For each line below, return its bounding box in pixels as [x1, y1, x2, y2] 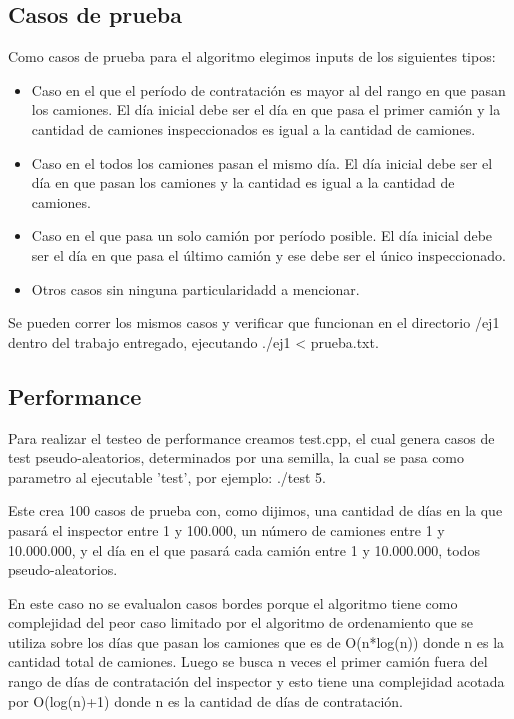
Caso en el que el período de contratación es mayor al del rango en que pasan [31, 79, 506, 100]
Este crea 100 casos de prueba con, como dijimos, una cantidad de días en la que [8, 500, 503, 521]
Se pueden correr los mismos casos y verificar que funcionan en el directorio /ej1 [8, 312, 500, 333]
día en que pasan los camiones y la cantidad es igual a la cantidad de [31, 172, 455, 193]
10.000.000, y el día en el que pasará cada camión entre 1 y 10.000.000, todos [8, 539, 480, 560]
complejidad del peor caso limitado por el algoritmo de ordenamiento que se [8, 612, 474, 633]
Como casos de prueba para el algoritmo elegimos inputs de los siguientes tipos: [8, 46, 496, 67]
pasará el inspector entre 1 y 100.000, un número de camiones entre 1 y [8, 519, 445, 540]
